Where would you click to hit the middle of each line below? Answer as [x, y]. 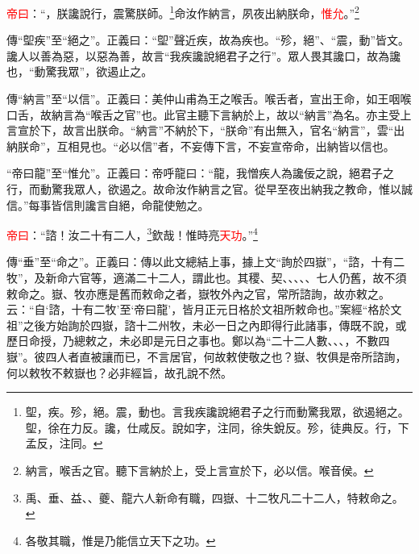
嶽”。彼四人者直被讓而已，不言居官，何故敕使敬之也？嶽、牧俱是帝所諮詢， [207, 356]
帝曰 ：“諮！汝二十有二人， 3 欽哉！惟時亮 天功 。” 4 [132, 233]
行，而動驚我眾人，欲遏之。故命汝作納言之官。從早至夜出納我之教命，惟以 [204, 189]
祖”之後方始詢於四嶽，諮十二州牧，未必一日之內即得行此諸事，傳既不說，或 [207, 325]
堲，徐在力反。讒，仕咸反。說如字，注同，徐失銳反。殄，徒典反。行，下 [217, 427]
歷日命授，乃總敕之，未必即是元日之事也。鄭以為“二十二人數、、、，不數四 [198, 341]
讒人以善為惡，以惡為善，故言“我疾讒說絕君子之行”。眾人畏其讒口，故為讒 [204, 55]
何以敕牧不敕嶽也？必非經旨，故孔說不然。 [119, 372]
